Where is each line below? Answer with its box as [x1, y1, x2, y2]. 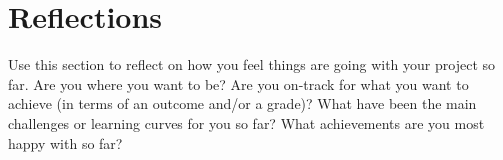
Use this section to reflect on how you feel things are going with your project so [8, 54, 496, 75]
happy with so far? [8, 132, 123, 153]
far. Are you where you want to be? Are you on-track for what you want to [8, 73, 469, 94]
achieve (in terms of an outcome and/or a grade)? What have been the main [8, 93, 477, 114]
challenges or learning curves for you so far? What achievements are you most [8, 112, 485, 133]
